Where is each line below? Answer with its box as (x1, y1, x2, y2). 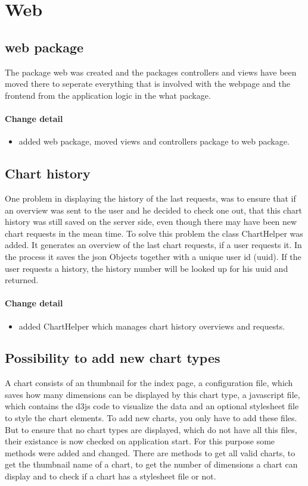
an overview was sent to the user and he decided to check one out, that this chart (5, 203, 302, 216)
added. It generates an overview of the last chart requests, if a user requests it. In (5, 239, 302, 251)
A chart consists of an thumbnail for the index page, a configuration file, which (5, 377, 293, 389)
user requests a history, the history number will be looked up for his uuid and (5, 262, 288, 274)
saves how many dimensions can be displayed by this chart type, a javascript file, (5, 388, 300, 400)
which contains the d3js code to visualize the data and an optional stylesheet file (5, 400, 299, 412)
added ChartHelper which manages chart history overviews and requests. (18, 319, 285, 332)
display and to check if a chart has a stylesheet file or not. (5, 470, 216, 482)
